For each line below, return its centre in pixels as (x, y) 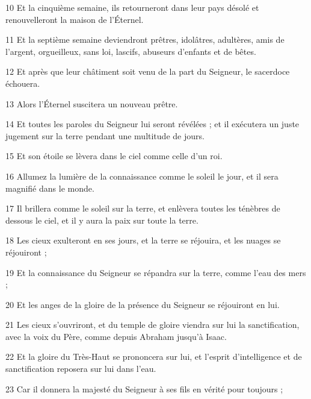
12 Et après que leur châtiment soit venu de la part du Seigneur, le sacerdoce (148, 71)
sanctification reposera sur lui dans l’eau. (81, 369)
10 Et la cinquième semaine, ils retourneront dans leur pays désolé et (132, 7)
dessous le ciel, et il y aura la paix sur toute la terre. (102, 220)
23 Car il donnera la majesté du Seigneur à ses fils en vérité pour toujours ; (144, 388)
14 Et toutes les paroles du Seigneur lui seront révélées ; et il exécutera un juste (152, 124)
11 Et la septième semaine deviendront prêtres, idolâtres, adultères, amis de (145, 39)
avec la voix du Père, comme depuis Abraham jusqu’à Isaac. (116, 336)
